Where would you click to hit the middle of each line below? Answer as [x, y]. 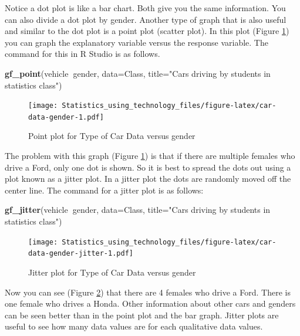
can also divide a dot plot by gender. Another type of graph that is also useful [146, 19]
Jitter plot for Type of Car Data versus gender [112, 272]
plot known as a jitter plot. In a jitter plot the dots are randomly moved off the [148, 179]
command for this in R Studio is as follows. [82, 54]
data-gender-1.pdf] [66, 117]
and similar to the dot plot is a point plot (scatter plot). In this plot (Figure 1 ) [147, 31]
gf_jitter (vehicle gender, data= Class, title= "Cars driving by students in [138, 210]
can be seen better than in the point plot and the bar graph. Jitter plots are [142, 315]
